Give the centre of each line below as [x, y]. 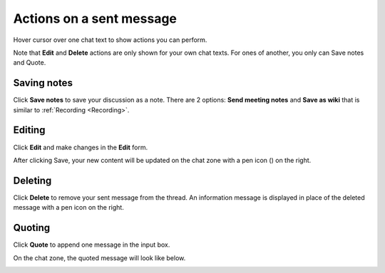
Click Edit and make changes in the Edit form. [81, 147]
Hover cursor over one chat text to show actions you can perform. [110, 40]
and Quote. [30, 63]
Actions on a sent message [95, 18]
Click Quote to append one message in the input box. [92, 245]
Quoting [31, 228]
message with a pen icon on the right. [68, 208]
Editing [29, 130]
